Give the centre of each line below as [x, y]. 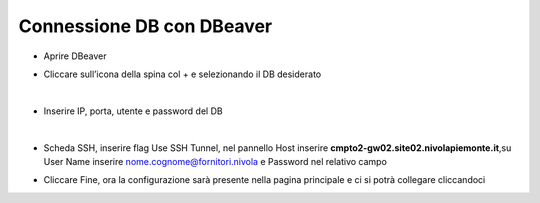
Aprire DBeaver [75, 56]
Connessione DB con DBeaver [145, 26]
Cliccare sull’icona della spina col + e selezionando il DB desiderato [182, 74]
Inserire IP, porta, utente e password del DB [133, 111]
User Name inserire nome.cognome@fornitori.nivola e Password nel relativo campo [215, 161]
